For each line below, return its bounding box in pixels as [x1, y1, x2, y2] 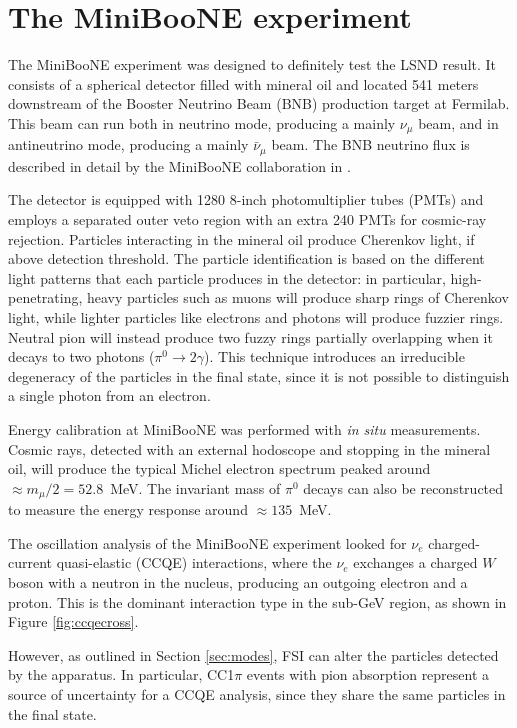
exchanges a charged [353, 552, 478, 573]
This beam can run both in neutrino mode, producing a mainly [8, 112, 396, 133]
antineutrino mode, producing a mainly [8, 134, 249, 155]
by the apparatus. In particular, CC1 [8, 664, 235, 685]
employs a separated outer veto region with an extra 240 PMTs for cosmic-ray [8, 209, 487, 229]
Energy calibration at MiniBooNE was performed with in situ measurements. [8, 418, 481, 439]
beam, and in [418, 112, 499, 133]
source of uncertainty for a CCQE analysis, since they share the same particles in [8, 683, 506, 704]
